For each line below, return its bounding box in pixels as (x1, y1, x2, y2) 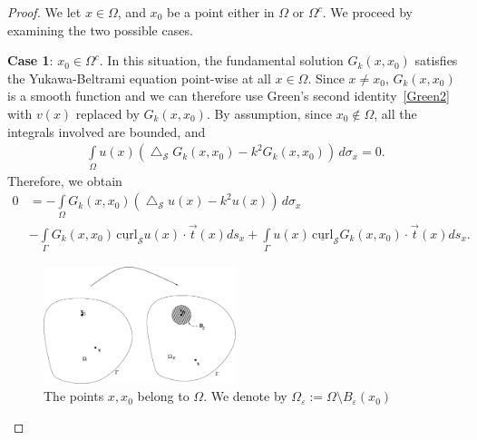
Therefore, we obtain (7, 171, 122, 190)
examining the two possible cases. (7, 20, 193, 39)
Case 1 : (7, 51, 54, 70)
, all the (374, 103, 417, 122)
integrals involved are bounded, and (7, 122, 206, 141)
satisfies (414, 51, 458, 70)
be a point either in (166, 3, 275, 21)
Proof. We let (7, 3, 82, 21)
